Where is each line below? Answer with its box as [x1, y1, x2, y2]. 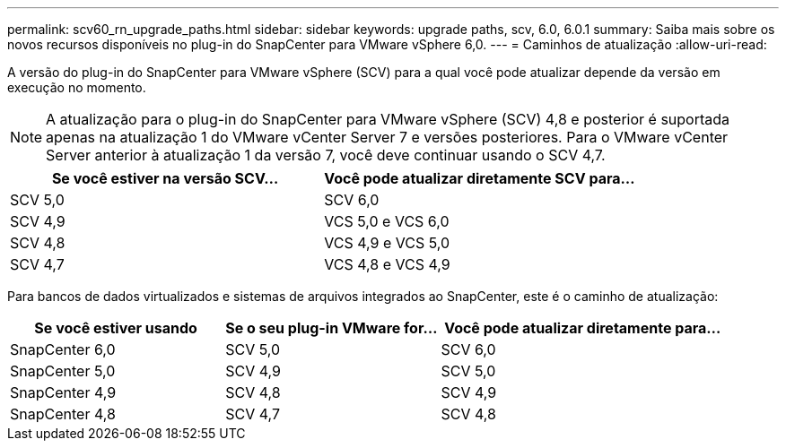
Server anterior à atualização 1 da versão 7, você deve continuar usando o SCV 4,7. [46, 146, 606, 164]
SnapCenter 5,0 [10, 362, 116, 380]
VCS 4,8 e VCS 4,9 [324, 255, 450, 273]
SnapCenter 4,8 [10, 405, 116, 423]
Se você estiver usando [34, 319, 197, 337]
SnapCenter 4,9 [10, 383, 117, 401]
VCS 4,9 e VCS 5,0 [324, 234, 450, 252]
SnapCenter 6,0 [10, 340, 116, 358]
